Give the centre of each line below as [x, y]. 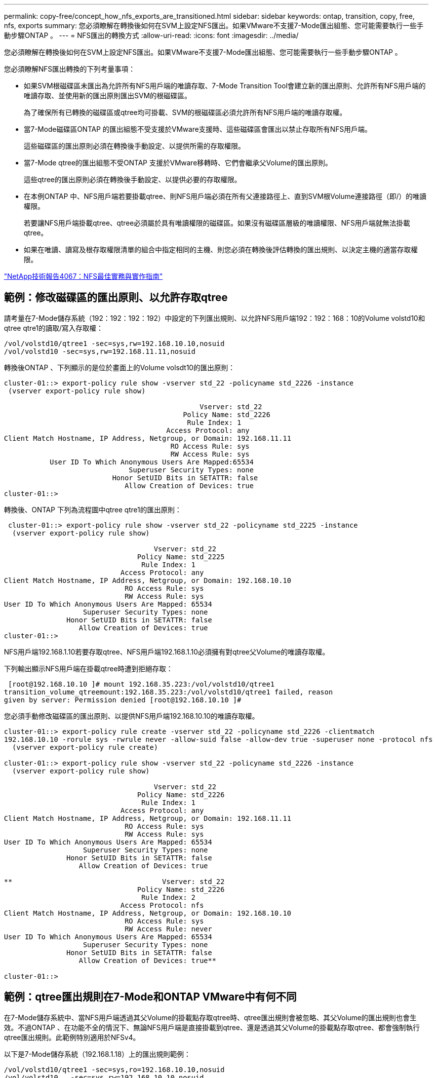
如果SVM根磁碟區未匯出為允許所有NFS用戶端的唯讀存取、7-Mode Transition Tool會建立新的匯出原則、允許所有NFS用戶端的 [225, 86]
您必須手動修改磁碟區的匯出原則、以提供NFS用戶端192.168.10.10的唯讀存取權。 [132, 716]
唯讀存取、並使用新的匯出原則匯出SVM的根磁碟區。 [108, 96]
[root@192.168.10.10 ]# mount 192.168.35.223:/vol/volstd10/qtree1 [141, 684]
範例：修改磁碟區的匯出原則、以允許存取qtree [116, 298]
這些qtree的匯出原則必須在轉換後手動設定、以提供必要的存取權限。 [133, 179]
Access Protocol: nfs [162, 905]
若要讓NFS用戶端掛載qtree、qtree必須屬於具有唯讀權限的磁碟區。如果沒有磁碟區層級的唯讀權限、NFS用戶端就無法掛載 [217, 223]
